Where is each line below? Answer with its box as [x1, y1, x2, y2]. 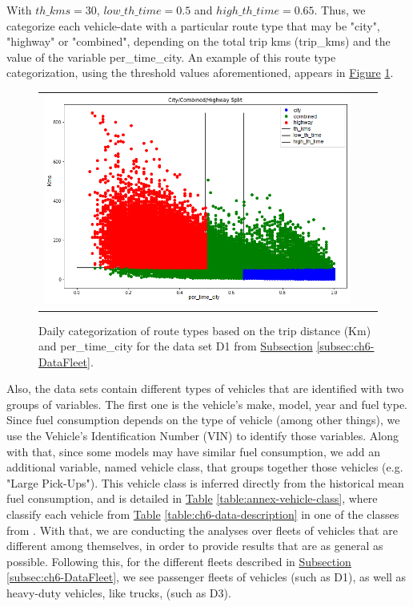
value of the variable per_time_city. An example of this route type [6, 48, 336, 65]
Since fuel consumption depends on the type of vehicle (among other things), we [6, 411, 400, 428]
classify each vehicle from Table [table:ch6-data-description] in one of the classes [6, 506, 399, 523]
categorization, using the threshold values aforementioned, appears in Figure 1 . [6, 64, 394, 81]
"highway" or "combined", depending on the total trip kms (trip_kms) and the [6, 33, 391, 50]
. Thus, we [314, 2, 366, 18]
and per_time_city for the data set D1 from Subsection [38, 338, 313, 354]
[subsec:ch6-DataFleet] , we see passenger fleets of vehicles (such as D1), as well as [6, 569, 407, 585]
